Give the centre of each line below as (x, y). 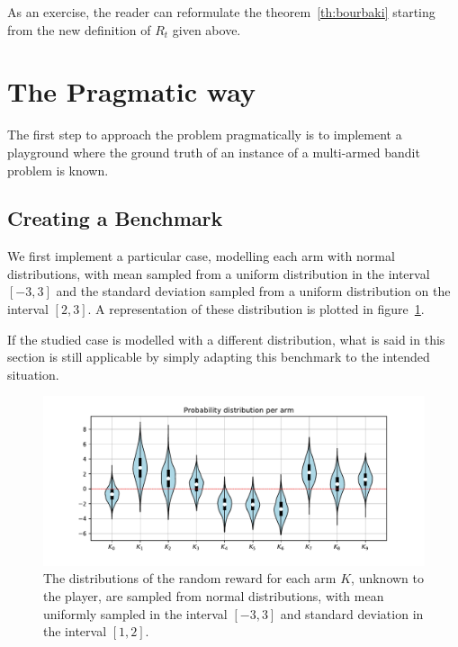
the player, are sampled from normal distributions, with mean (214, 596)
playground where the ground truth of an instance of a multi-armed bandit (214, 152)
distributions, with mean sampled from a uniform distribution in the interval (219, 273)
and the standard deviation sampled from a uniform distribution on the (253, 291)
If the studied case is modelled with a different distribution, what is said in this (226, 339)
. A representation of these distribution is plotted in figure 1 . (256, 309)
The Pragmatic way (131, 91)
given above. (207, 29)
